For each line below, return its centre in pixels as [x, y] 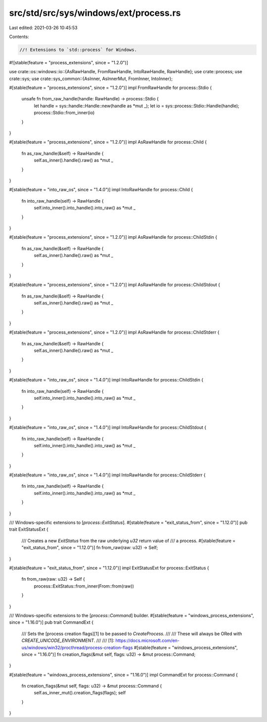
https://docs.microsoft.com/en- [148, 640]
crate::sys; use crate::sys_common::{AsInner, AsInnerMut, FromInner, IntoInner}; [91, 79]
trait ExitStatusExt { [29, 529]
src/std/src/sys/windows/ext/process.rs [95, 13]
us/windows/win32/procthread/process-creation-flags [77, 647]
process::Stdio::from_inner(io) [64, 113]
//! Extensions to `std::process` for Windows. [78, 50]
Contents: [19, 37]
